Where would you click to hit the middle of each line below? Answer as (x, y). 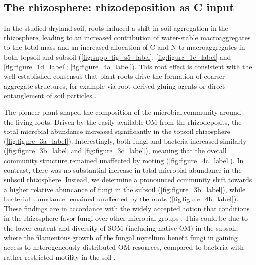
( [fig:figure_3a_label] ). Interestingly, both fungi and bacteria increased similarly (125, 141)
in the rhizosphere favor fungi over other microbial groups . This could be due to (126, 218)
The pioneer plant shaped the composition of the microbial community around (123, 112)
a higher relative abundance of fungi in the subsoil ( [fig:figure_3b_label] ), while (125, 189)
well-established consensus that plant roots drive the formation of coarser (115, 76)
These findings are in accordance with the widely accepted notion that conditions (127, 208)
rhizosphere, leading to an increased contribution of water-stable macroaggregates (127, 37)
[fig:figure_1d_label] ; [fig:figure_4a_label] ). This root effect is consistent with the (128, 66)
